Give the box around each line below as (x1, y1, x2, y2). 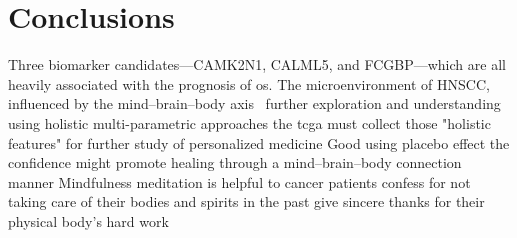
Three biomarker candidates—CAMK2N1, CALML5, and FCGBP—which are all (8, 54, 506, 75)
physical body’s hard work (8, 210, 169, 231)
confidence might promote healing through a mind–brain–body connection (8, 152, 462, 173)
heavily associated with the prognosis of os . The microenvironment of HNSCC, (8, 73, 490, 94)
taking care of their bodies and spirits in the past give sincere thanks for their (8, 191, 485, 212)
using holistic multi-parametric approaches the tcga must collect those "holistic (8, 112, 491, 133)
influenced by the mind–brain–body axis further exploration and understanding (8, 93, 501, 114)
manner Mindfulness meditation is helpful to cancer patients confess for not (8, 171, 471, 192)
